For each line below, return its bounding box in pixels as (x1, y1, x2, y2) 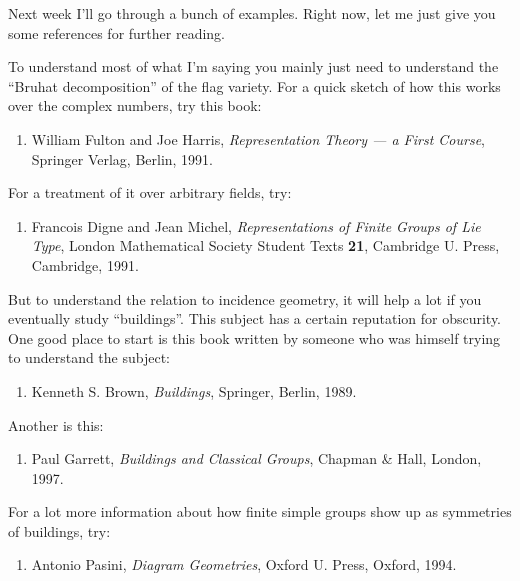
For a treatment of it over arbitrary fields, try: (8, 182, 292, 203)
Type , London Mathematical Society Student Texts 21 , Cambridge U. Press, (31, 235, 500, 256)
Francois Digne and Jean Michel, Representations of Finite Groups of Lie (31, 215, 481, 236)
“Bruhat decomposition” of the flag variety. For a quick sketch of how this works (8, 75, 501, 96)
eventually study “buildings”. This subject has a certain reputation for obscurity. (8, 308, 502, 329)
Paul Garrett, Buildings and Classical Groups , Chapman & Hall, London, (31, 448, 482, 469)
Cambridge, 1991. (31, 254, 139, 275)
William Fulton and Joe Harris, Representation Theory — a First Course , (31, 128, 485, 149)
